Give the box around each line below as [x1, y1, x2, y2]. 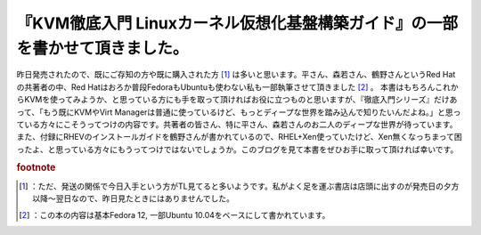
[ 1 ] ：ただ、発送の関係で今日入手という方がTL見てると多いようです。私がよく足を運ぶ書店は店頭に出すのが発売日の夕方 [19, 181, 460, 191]
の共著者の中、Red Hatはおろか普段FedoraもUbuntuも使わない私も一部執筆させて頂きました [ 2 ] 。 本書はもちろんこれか [16, 81, 459, 93]
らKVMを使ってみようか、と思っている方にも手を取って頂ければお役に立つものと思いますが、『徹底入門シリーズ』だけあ [16, 94, 458, 105]
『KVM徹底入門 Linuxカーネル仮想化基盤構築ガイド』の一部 [16, 13, 459, 33]
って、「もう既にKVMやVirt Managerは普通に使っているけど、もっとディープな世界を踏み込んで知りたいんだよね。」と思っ [16, 107, 461, 117]
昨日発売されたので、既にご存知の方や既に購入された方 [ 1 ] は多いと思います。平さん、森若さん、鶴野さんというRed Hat [16, 69, 456, 80]
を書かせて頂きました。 [16, 38, 189, 58]
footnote [16, 161, 56, 174]
